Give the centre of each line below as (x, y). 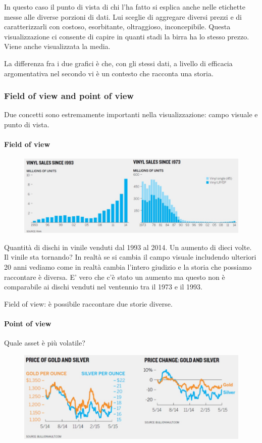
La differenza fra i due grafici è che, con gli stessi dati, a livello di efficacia (118, 63)
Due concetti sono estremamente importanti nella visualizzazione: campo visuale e (131, 114)
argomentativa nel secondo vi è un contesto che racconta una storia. (109, 73)
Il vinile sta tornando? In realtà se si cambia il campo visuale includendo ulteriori (130, 257)
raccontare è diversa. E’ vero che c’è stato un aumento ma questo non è (115, 277)
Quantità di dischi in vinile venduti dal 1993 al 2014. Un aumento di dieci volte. (128, 247)
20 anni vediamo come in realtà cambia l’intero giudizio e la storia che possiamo (128, 266)
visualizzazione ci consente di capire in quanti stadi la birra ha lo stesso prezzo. (127, 36)
